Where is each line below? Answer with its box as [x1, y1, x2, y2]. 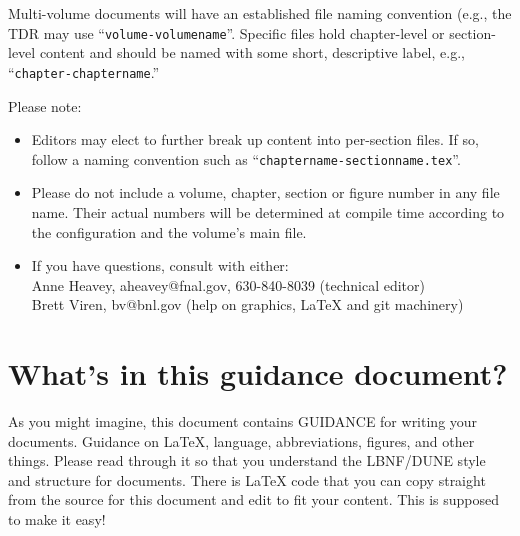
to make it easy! [8, 509, 106, 529]
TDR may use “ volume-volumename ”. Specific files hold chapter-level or [8, 22, 445, 43]
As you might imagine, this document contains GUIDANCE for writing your [8, 411, 478, 432]
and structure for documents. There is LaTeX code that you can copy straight [8, 469, 486, 490]
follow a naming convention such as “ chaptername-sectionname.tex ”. [31, 148, 461, 169]
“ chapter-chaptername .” [8, 61, 160, 82]
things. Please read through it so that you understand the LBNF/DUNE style [8, 450, 486, 471]
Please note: [8, 95, 82, 116]
